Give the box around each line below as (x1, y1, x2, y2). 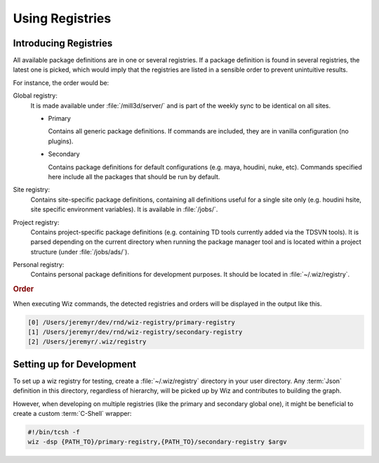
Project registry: (13, 218, 60, 226)
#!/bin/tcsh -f (27, 428, 80, 436)
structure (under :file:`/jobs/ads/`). (30, 247, 130, 256)
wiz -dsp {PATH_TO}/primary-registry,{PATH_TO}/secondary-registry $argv (27, 438, 287, 446)
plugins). (48, 137, 74, 145)
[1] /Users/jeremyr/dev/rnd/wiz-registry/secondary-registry (27, 327, 243, 336)
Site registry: (13, 185, 51, 194)
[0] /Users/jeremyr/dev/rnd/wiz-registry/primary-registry (27, 318, 235, 326)
